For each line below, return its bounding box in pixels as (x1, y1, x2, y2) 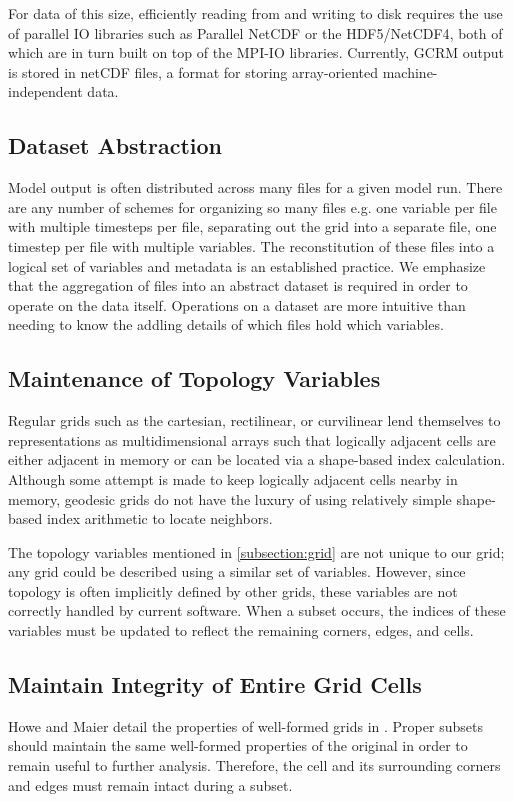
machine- (382, 61, 438, 82)
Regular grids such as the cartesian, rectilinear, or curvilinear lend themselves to (8, 410, 501, 431)
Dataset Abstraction (8, 130, 223, 161)
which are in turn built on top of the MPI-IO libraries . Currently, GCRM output (8, 42, 504, 63)
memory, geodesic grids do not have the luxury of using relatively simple (8, 488, 452, 509)
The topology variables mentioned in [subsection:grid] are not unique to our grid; (8, 541, 505, 562)
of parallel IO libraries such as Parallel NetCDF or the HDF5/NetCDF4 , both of (8, 22, 503, 43)
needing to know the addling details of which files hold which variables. (8, 314, 444, 335)
